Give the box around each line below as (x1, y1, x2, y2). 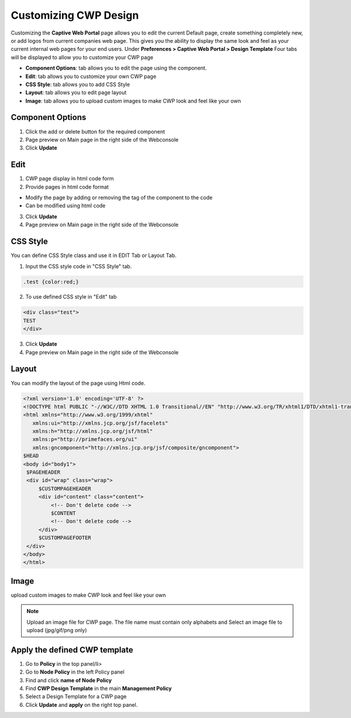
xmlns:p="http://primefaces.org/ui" (32, 436, 137, 443)
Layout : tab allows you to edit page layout (25, 89, 127, 96)
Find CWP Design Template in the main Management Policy (25, 685, 172, 692)
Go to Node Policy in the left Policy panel (25, 668, 125, 676)
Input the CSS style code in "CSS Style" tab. (25, 262, 132, 269)
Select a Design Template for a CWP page (25, 693, 127, 700)
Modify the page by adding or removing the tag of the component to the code (25, 194, 213, 201)
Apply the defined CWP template (11, 645, 133, 655)
